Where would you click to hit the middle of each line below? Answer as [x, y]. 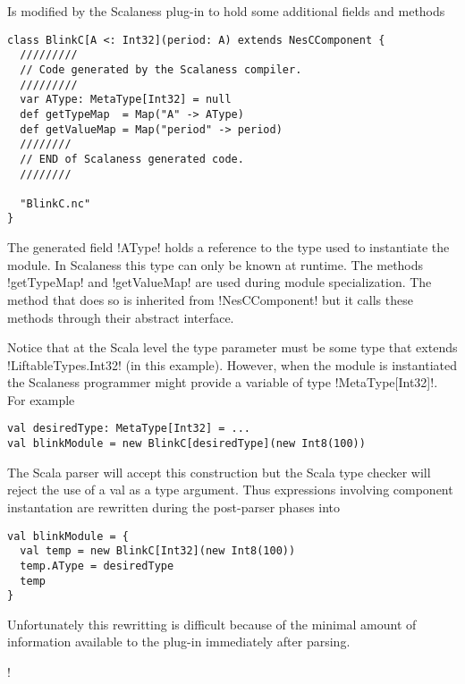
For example [41, 399]
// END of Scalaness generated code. [132, 159]
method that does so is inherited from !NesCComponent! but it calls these [210, 299]
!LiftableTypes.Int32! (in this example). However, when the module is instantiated [232, 364]
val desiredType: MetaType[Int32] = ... [129, 429]
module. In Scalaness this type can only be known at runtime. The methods [216, 264]
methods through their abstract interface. [121, 317]
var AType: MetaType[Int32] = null [126, 100]
